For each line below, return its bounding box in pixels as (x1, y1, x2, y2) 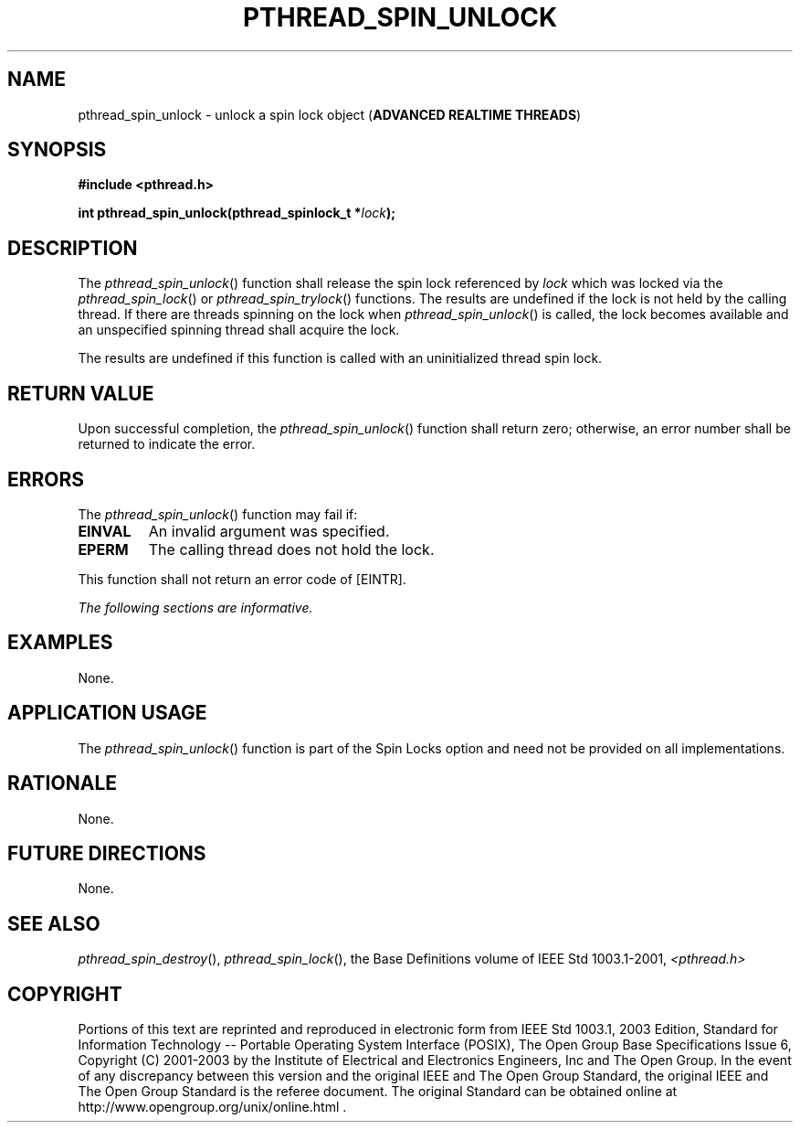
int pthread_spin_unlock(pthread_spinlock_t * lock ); (78, 205, 396, 221)
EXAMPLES (7, 631, 113, 655)
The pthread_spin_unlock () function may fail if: (78, 506, 358, 522)
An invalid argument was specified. (148, 521, 390, 540)
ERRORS (7, 467, 85, 491)
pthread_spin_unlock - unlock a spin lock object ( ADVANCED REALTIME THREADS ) (78, 106, 582, 123)
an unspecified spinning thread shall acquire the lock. (78, 322, 400, 338)
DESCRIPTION (7, 236, 138, 260)
